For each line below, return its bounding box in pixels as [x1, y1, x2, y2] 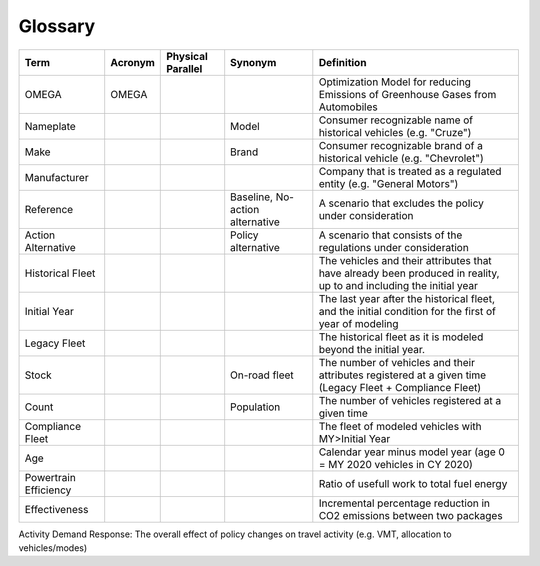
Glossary [18, 15, 96, 37]
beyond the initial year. [318, 342, 425, 356]
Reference [24, 202, 74, 216]
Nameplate [24, 119, 77, 133]
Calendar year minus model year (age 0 [318, 445, 505, 459]
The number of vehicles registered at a [318, 393, 502, 407]
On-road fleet [230, 368, 294, 382]
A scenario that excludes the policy [318, 196, 484, 210]
